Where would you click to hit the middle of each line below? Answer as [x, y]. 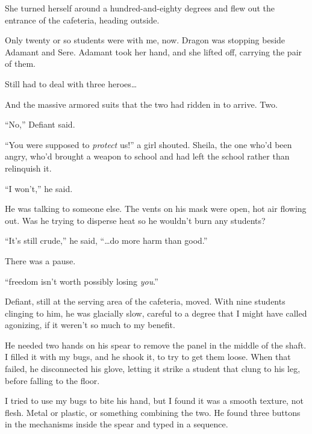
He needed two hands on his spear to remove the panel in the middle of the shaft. [156, 345]
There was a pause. [40, 260]
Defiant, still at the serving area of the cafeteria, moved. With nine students [145, 301]
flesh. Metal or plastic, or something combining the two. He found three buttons [153, 412]
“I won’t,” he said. [39, 188]
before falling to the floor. [52, 380]
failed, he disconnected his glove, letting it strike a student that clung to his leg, [153, 369]
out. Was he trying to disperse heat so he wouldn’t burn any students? [135, 220]
